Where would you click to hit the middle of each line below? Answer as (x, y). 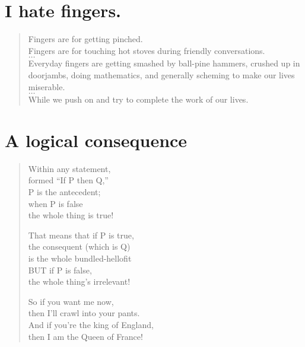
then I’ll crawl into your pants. (84, 313)
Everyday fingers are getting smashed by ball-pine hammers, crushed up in (164, 63)
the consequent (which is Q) (79, 246)
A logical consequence (96, 140)
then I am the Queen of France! (85, 336)
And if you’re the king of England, (91, 324)
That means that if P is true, (81, 235)
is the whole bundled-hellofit (80, 258)
